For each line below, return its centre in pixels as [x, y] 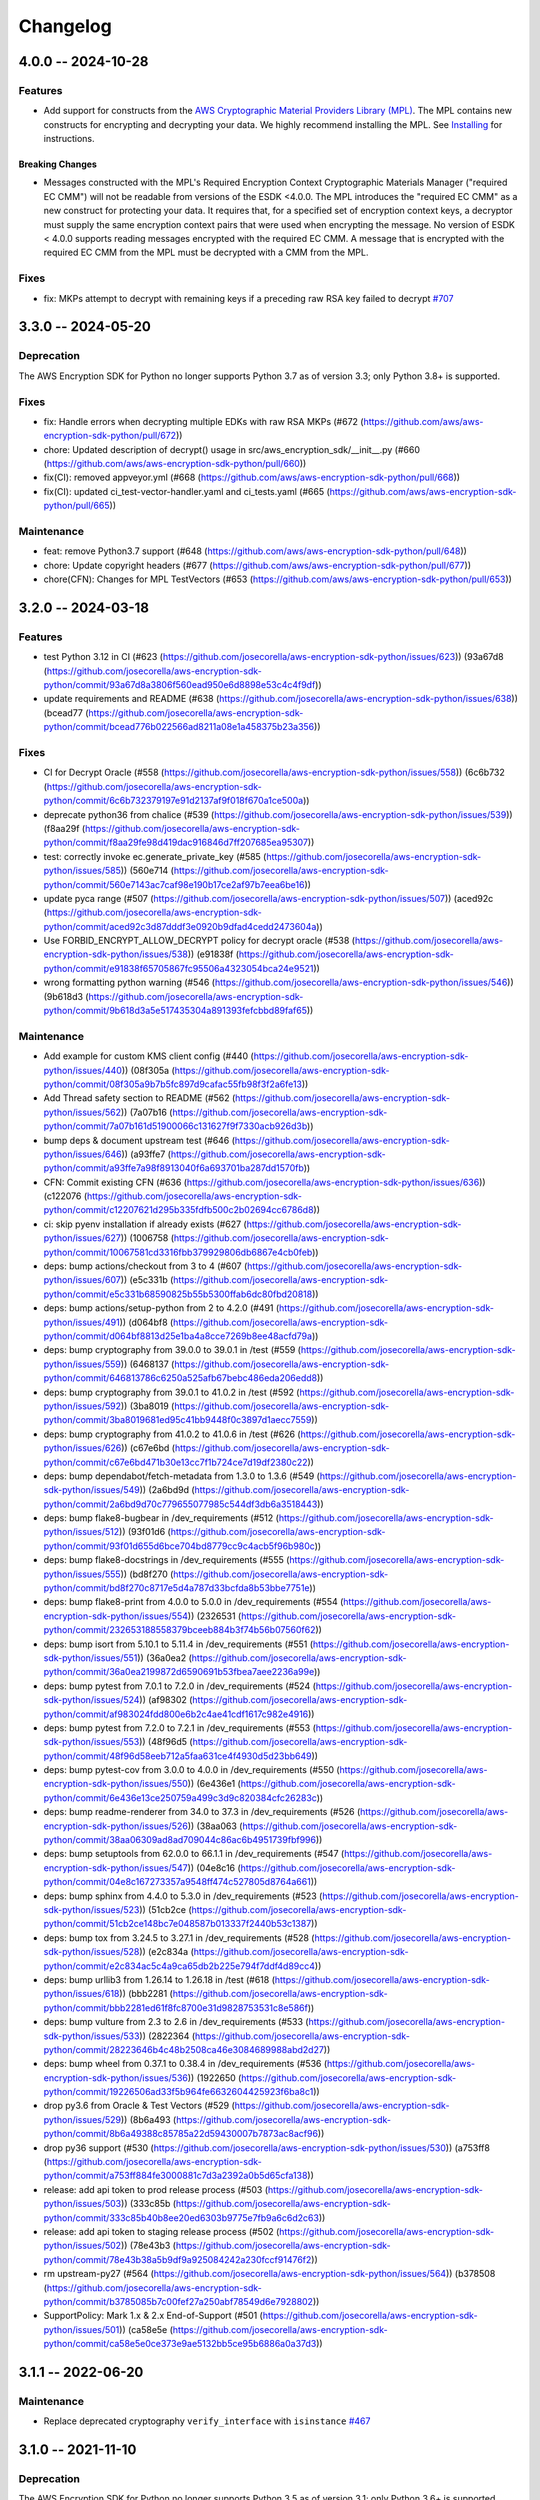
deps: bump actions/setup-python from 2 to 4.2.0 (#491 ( [161, 1308]
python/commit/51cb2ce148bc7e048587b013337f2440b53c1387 [177, 1924]
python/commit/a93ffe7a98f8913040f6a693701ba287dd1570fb [173, 1168]
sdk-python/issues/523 [91, 1909]
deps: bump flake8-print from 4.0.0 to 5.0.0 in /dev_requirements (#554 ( [193, 1602]
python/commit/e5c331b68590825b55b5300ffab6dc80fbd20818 [178, 1294]
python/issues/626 [82, 1448]
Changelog [65, 26]
